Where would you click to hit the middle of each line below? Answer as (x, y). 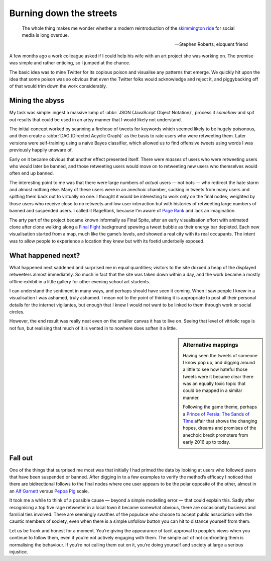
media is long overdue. (45, 35)
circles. (17, 312)
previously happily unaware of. (41, 150)
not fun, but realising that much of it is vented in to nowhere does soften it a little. (93, 328)
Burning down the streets (63, 13)
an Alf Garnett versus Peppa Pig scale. (49, 491)
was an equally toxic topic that (214, 384)
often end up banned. (32, 173)
